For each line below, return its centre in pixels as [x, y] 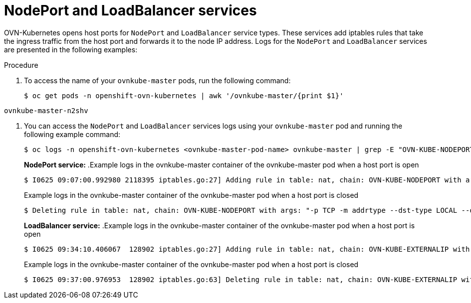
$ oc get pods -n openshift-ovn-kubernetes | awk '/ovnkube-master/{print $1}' [184, 95]
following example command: [72, 134]
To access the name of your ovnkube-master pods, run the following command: [157, 80]
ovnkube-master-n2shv [46, 110]
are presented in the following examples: [71, 49]
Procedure [21, 65]
